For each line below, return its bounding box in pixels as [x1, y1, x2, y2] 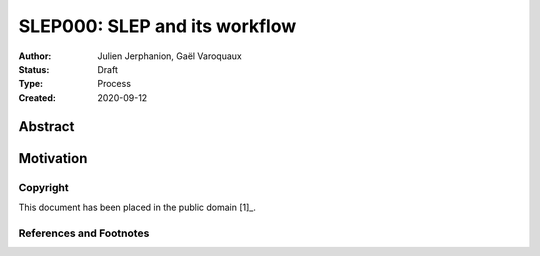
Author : [18, 50, 52, 62]
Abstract [18, 118, 75, 135]
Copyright [18, 180, 69, 194]
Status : [18, 63, 50, 75]
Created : [18, 91, 57, 104]
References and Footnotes [18, 226, 150, 240]
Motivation [18, 150, 88, 167]
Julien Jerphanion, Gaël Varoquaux [97, 50, 242, 62]
